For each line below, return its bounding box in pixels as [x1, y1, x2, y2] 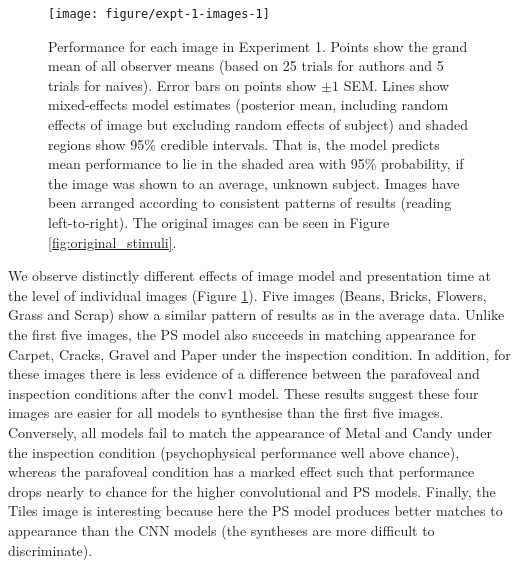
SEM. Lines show [343, 74, 450, 95]
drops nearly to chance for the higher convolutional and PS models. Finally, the [8, 480, 496, 501]
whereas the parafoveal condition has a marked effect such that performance [8, 461, 475, 482]
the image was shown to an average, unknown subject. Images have [48, 172, 460, 193]
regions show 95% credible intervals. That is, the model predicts [48, 133, 440, 154]
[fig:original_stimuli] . [48, 231, 177, 252]
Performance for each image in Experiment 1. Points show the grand [48, 35, 468, 56]
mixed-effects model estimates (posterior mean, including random [48, 94, 449, 115]
